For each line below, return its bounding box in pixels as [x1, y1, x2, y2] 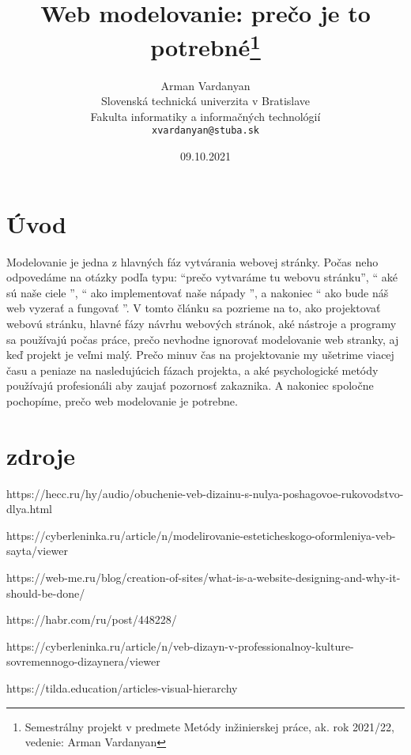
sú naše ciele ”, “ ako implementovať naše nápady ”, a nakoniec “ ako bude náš [6, 284, 389, 300]
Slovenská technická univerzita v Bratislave [100, 92, 311, 109]
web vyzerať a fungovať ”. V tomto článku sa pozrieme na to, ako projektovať [6, 300, 381, 316]
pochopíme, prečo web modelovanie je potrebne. [6, 392, 238, 409]
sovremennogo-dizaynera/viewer [6, 653, 160, 670]
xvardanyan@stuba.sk [151, 125, 260, 137]
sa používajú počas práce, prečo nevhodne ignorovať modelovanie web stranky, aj [6, 330, 399, 347]
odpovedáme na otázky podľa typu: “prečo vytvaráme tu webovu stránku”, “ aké [6, 269, 398, 285]
